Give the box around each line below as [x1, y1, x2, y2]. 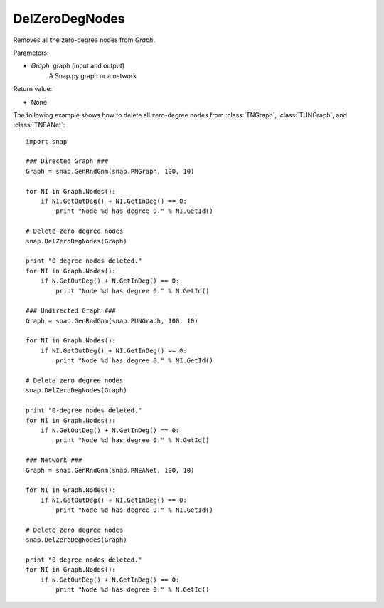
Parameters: [13, 48, 49, 57]
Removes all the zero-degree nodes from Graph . [13, 36, 156, 44]
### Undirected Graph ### [26, 307, 117, 315]
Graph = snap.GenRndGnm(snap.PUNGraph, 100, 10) [26, 317, 198, 325]
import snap [26, 137, 68, 145]
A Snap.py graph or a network [48, 71, 137, 80]
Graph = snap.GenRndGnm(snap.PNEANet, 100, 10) [26, 466, 195, 474]
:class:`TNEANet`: [13, 121, 65, 130]
